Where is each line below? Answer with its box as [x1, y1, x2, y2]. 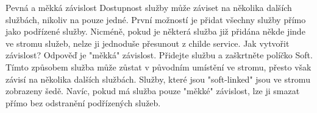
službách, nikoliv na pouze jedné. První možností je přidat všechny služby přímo [5, 13, 306, 26]
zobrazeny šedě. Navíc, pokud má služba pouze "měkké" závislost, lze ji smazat [5, 84, 300, 97]
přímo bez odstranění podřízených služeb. [5, 96, 161, 109]
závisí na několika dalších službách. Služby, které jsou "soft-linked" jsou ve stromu [5, 72, 310, 85]
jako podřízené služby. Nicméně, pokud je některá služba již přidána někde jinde [5, 25, 305, 38]
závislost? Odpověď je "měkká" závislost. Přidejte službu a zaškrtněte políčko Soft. [5, 49, 313, 61]
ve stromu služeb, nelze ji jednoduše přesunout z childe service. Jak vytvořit [5, 36, 290, 49]
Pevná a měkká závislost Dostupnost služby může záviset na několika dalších [5, 1, 292, 13]
